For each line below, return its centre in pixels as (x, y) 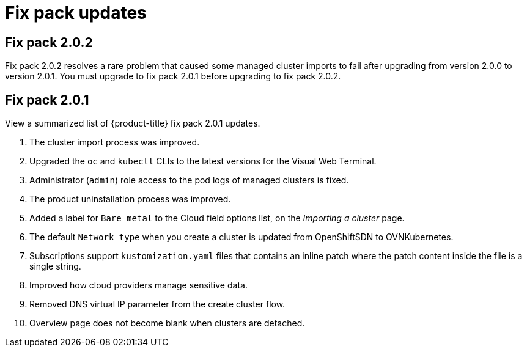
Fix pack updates (76, 13)
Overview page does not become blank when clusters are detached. (167, 323)
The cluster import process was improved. (115, 142)
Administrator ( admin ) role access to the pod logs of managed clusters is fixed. (189, 180)
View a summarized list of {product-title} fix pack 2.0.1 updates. (133, 123)
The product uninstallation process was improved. (130, 199)
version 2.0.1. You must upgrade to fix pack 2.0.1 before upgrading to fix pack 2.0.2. (173, 76)
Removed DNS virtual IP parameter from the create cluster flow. (157, 304)
